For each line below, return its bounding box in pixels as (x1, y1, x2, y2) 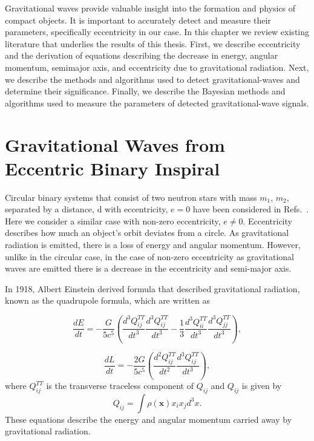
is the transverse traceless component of (46, 379, 194, 392)
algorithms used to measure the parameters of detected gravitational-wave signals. (5, 96, 309, 109)
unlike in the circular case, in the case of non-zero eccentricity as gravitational (5, 250, 294, 263)
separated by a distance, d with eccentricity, (5, 203, 168, 215)
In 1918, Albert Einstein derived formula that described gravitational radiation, (5, 282, 300, 295)
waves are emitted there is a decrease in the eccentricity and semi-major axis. (5, 262, 292, 275)
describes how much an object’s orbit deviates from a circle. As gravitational (5, 226, 289, 239)
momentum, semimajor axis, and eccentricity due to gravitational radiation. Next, (5, 60, 309, 73)
